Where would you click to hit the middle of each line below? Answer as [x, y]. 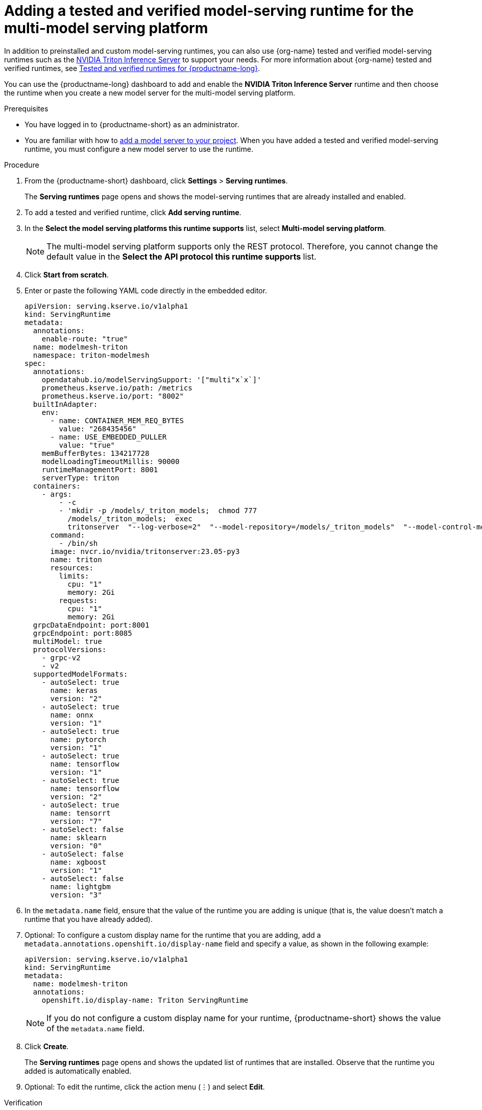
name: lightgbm [80, 886]
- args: [57, 494]
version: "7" [76, 821]
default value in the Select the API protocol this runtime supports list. [182, 256]
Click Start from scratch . [67, 274]
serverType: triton [80, 478]
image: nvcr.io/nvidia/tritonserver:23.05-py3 [145, 551]
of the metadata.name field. [96, 1028]
